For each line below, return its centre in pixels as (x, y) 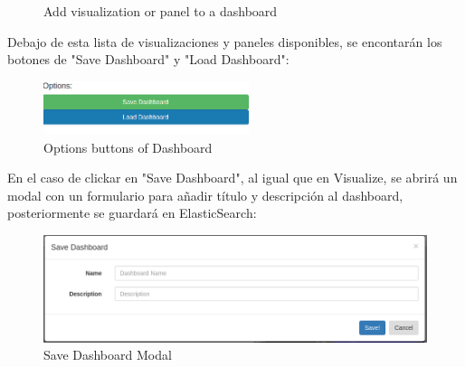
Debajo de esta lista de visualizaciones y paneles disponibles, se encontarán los (225, 41)
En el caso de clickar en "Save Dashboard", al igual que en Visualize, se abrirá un (232, 178)
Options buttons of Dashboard (128, 147)
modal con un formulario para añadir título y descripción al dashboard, (205, 195)
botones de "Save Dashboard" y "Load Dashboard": (148, 59)
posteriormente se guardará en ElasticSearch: (132, 213)
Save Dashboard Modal (108, 355)
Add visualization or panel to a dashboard (161, 11)
